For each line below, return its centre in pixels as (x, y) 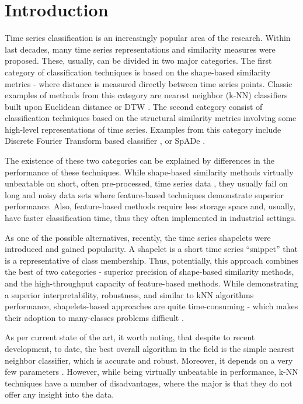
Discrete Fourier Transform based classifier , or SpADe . (105, 141)
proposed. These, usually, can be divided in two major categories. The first (138, 61)
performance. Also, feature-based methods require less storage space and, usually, (150, 206)
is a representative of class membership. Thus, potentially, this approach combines (151, 260)
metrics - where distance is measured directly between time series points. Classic (149, 83)
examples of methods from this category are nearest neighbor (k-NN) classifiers (146, 95)
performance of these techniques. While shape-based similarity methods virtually (149, 172)
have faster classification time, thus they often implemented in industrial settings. (151, 218)
